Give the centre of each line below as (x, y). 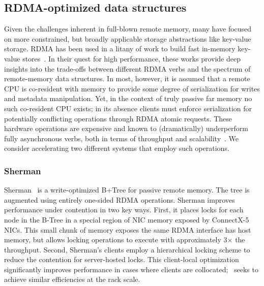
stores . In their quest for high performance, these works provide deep (131, 58)
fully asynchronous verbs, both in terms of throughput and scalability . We (122, 138)
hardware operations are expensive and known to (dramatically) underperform (126, 128)
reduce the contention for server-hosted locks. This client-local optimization (122, 259)
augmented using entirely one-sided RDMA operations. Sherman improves (120, 199)
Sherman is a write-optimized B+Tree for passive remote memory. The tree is (127, 190)
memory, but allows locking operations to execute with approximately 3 (116, 240)
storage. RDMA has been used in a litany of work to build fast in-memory (120, 49)
